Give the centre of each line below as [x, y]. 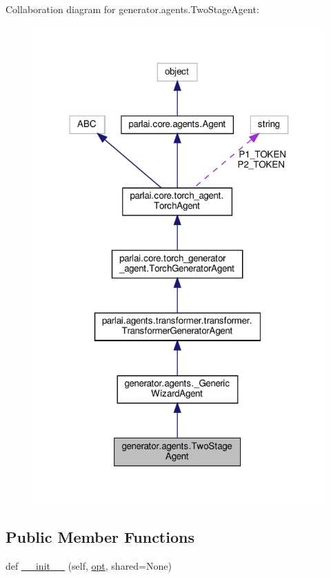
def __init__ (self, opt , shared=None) [89, 565]
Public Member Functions [100, 536]
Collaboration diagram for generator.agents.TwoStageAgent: [132, 9]
